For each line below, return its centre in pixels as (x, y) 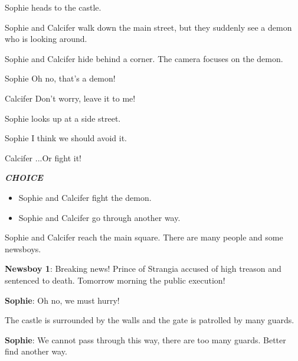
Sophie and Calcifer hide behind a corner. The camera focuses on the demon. (144, 58)
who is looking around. (46, 39)
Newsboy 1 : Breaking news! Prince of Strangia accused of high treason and (143, 269)
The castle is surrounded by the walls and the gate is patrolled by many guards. (150, 320)
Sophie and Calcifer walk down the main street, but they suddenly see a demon (148, 27)
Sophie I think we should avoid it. (66, 138)
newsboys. (23, 248)
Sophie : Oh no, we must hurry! (62, 300)
